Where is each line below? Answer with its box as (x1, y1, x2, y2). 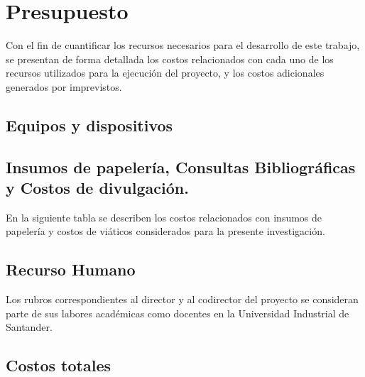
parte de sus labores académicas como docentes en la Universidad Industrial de (6, 305, 349, 320)
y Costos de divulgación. (6, 177, 189, 199)
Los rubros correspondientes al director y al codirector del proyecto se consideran (6, 292, 359, 307)
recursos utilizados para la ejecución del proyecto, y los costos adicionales (6, 65, 325, 80)
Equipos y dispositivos (6, 114, 173, 136)
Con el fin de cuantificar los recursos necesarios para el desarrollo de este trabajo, (6, 38, 360, 53)
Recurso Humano (6, 258, 136, 280)
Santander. (6, 319, 53, 334)
